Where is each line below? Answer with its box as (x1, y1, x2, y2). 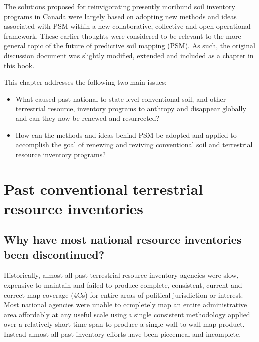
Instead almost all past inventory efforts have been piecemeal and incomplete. (4, 329, 241, 339)
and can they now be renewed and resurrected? (15, 113, 160, 123)
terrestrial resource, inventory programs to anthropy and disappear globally (15, 103, 246, 114)
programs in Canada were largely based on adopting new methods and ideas (4, 11, 237, 21)
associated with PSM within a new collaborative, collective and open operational (4, 21, 251, 31)
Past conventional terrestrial (4, 178, 203, 199)
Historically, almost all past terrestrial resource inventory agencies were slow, (4, 270, 239, 280)
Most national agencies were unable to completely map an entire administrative (4, 299, 247, 310)
